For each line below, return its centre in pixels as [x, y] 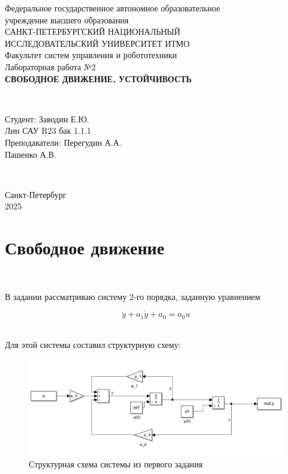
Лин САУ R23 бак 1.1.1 [48, 130]
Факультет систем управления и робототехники [91, 55]
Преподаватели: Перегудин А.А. [63, 142]
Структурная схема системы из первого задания [116, 463]
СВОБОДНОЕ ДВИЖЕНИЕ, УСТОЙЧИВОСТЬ [98, 78]
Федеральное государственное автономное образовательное [112, 8]
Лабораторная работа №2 [50, 66]
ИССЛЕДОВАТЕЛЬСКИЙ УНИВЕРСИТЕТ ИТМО [97, 43]
